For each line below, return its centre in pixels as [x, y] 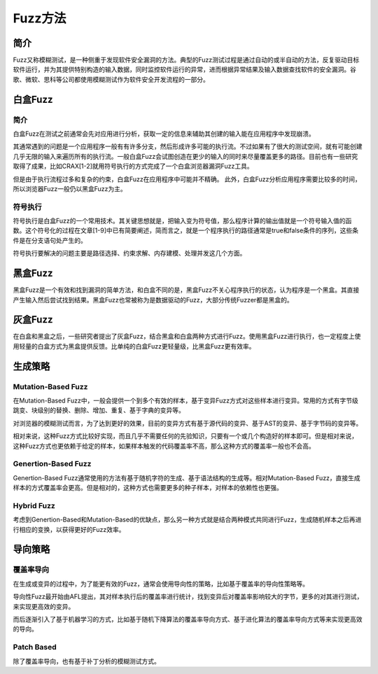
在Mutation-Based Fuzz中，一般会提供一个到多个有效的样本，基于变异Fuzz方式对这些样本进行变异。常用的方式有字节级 [185, 401]
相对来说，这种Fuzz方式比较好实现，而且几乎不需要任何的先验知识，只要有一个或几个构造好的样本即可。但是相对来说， [185, 436]
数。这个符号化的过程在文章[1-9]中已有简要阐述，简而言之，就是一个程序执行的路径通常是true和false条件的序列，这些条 [186, 230]
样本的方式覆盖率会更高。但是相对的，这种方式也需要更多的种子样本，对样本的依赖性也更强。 [148, 488]
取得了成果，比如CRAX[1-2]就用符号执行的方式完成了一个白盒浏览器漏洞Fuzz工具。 [133, 166]
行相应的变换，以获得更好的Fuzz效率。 [69, 529]
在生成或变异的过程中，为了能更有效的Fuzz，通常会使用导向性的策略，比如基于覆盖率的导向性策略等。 [161, 584]
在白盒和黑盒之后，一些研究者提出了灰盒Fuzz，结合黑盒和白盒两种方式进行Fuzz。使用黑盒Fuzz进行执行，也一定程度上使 [187, 337]
